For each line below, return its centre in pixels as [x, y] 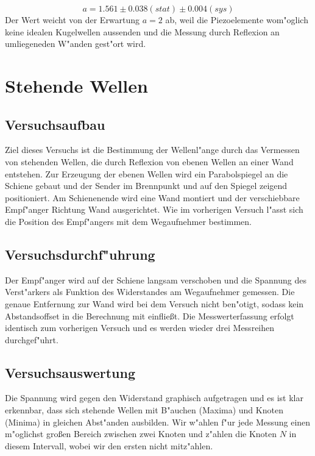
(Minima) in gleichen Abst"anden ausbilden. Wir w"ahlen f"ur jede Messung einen [158, 422]
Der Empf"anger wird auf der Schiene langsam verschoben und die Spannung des [156, 280]
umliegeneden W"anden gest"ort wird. [76, 44]
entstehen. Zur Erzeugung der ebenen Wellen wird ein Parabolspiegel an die [147, 173]
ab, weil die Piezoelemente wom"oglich [237, 20]
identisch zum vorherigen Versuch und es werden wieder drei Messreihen [140, 328]
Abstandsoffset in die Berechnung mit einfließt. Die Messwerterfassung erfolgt [150, 315]
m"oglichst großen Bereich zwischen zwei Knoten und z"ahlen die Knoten [141, 434]
